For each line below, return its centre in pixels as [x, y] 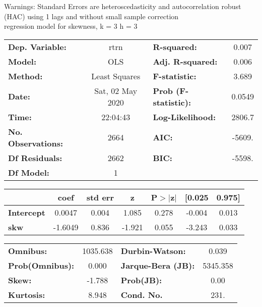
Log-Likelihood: [184, 117]
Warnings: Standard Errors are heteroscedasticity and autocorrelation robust [123, 6]
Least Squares [116, 76]
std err [100, 197]
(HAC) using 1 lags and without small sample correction [91, 16]
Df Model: [29, 172]
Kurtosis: [27, 294]
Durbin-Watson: [153, 250]
